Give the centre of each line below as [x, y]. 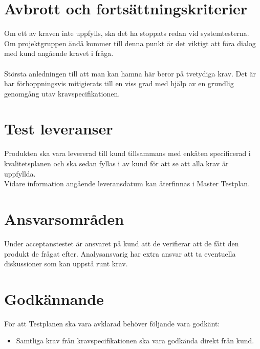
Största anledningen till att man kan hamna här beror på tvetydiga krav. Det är [130, 73]
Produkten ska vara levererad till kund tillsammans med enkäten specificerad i [127, 153]
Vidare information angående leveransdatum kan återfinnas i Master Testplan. [127, 183]
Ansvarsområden [64, 218]
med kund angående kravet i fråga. [59, 53]
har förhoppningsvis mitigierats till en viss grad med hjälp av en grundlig [119, 83]
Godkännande [54, 298]
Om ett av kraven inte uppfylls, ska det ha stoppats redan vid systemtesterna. [127, 33]
